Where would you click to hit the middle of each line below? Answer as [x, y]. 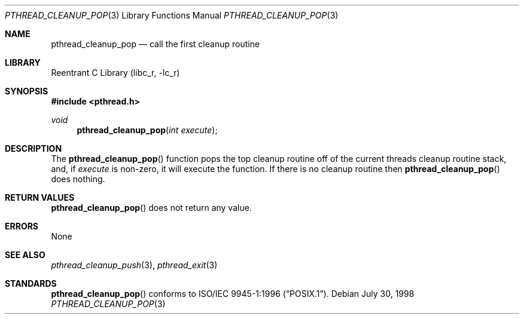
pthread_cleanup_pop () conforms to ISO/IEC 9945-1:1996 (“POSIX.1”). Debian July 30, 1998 [233, 294]
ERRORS [22, 226]
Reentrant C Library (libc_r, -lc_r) [115, 73]
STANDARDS [31, 283]
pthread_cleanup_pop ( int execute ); [147, 130]
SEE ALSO [25, 255]
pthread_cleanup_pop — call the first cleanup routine [156, 44]
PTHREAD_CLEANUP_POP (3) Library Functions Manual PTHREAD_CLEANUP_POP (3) [172, 15]
